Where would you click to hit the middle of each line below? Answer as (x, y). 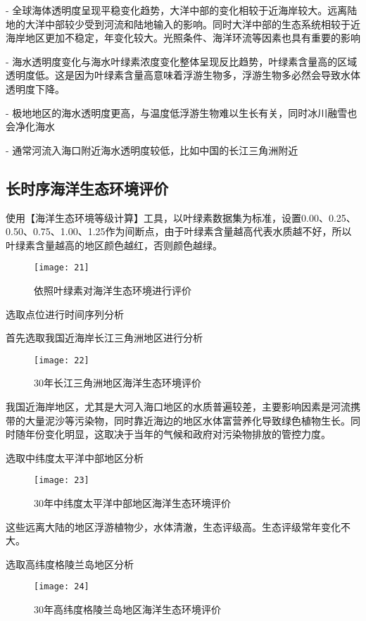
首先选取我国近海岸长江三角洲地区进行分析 (104, 338)
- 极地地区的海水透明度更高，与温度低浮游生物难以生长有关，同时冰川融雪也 (182, 112)
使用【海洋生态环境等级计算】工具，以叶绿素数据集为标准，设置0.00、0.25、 (181, 217)
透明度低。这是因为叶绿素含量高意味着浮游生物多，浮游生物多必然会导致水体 (183, 75)
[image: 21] (62, 268)
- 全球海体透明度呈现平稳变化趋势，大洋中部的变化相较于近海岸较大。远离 (177, 10)
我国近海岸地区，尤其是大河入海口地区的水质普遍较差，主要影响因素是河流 (178, 407)
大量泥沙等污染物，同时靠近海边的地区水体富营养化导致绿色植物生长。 (188, 420)
